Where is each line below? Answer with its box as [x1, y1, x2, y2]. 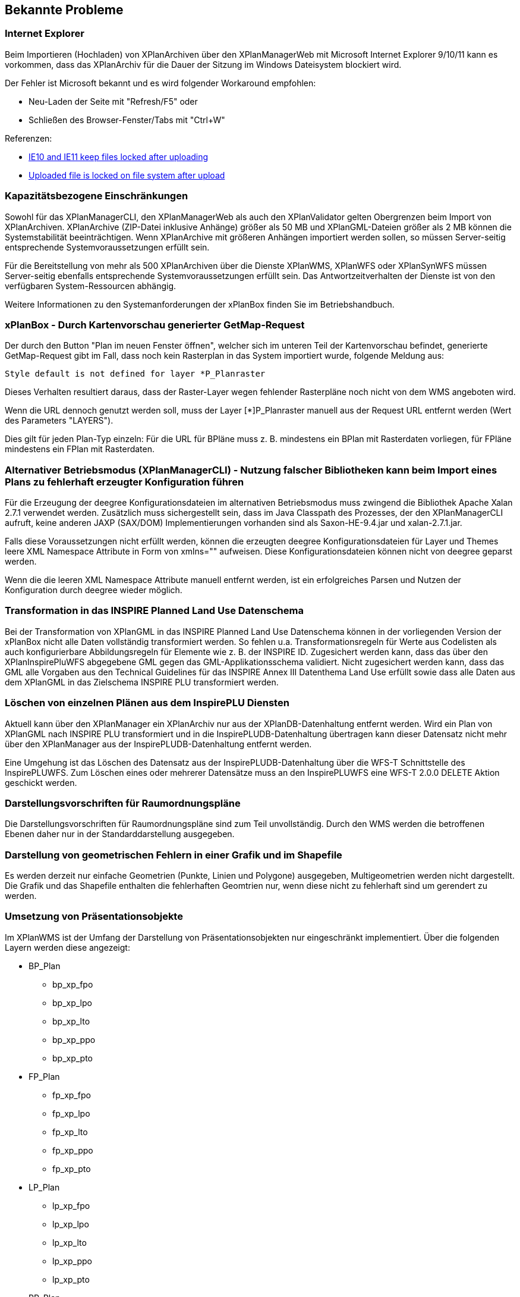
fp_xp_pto [52, 1163, 91, 1174]
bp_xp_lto [52, 1016, 90, 1026]
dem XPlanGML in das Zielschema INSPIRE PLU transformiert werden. [5, 676, 279, 687]
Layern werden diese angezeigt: [5, 942, 130, 953]
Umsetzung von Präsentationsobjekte [5, 910, 183, 923]
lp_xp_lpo [52, 1218, 89, 1229]
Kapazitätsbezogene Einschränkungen [5, 190, 188, 202]
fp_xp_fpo [52, 1089, 91, 1100]
